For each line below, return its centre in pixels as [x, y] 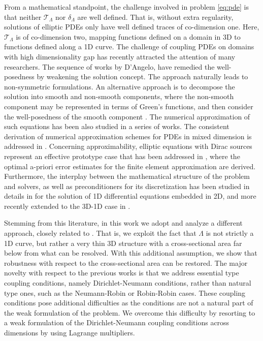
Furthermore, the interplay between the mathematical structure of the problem [127, 176]
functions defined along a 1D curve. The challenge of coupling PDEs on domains [129, 46]
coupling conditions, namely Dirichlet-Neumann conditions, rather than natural [128, 283]
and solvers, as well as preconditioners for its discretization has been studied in [127, 186]
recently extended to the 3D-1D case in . [67, 206]
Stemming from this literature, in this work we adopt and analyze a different [123, 223]
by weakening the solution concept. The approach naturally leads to [142, 76]
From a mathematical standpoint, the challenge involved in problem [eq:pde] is [126, 7]
